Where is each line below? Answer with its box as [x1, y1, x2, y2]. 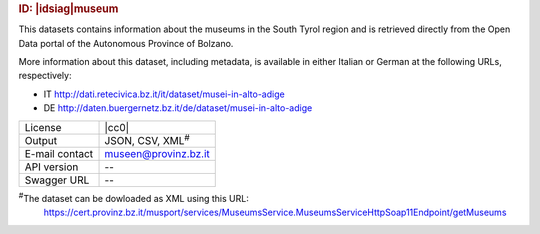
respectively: [18, 70, 72, 82]
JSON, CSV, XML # [104, 131, 190, 147]
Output [24, 133, 58, 147]
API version [24, 160, 79, 174]
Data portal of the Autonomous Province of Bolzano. [18, 37, 234, 49]
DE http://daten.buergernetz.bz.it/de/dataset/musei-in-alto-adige [43, 102, 313, 114]
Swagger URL [24, 173, 90, 187]
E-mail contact [24, 146, 94, 160]
